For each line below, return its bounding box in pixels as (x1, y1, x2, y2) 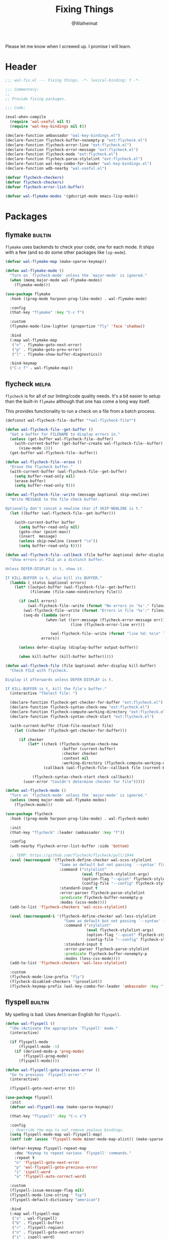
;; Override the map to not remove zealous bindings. (10, 1127, 125, 1132)
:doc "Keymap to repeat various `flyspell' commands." (14, 1151, 132, 1156)
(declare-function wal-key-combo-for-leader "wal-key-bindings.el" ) (5, 161, 152, 166)
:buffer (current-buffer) (61, 746, 116, 751)
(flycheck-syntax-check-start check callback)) (32, 774, 134, 779)
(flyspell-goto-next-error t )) (10, 1086, 75, 1091)
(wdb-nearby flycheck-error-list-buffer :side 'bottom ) (10, 844, 129, 849)
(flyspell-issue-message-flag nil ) (10, 1188, 84, 1193)
